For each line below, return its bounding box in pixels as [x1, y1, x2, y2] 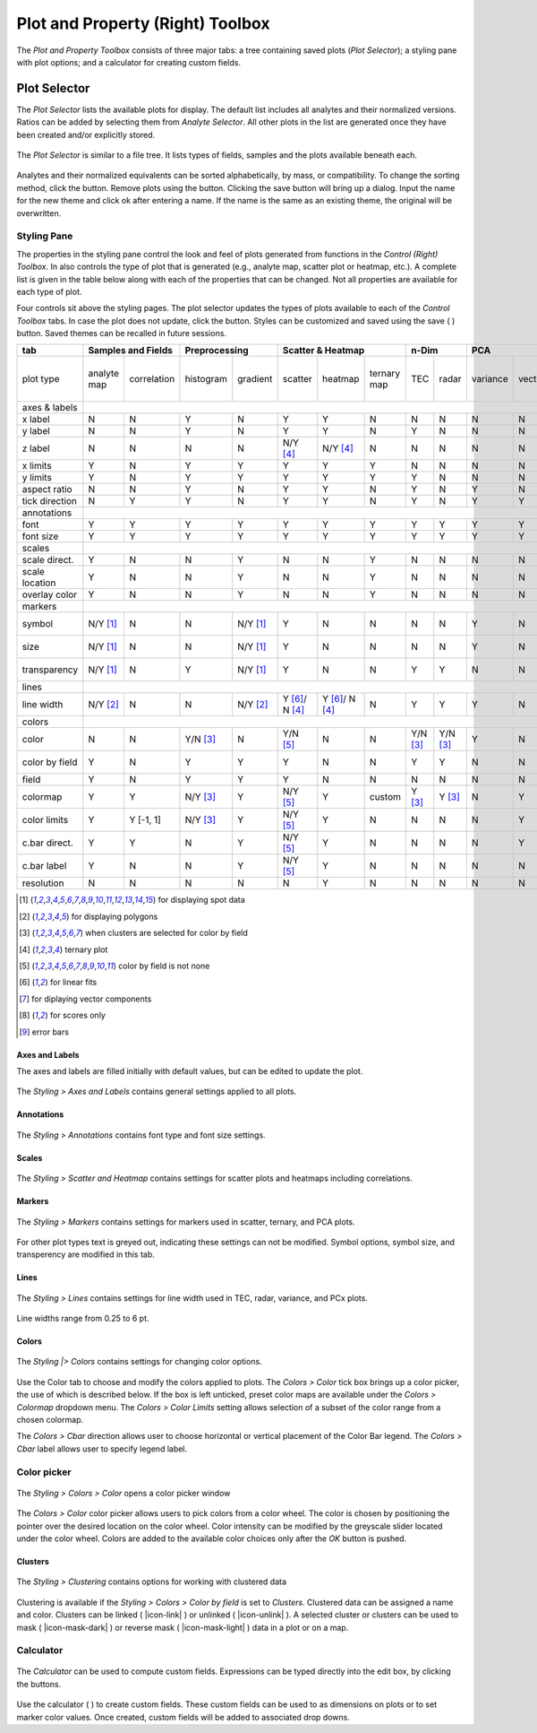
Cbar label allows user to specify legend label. [16, 1443, 188, 1454]
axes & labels [21, 402, 78, 414]
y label [21, 425, 51, 438]
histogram [184, 373, 227, 386]
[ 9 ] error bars [19, 1027, 69, 1037]
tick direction [21, 495, 78, 507]
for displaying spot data [158, 895, 245, 905]
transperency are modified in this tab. [16, 1249, 156, 1260]
